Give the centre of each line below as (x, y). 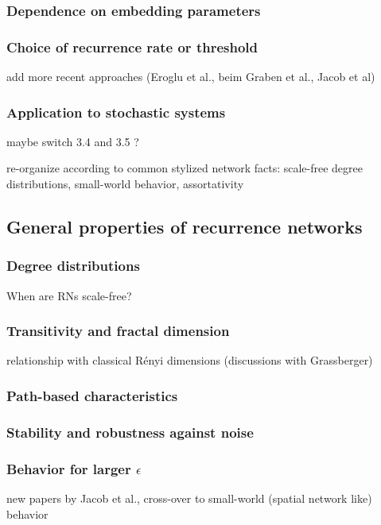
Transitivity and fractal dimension (118, 331)
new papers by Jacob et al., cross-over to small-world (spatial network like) (189, 498)
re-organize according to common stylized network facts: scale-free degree (185, 168)
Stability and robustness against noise (130, 432)
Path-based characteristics (92, 395)
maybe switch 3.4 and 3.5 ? (73, 141)
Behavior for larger (69, 468)
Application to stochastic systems (116, 112)
